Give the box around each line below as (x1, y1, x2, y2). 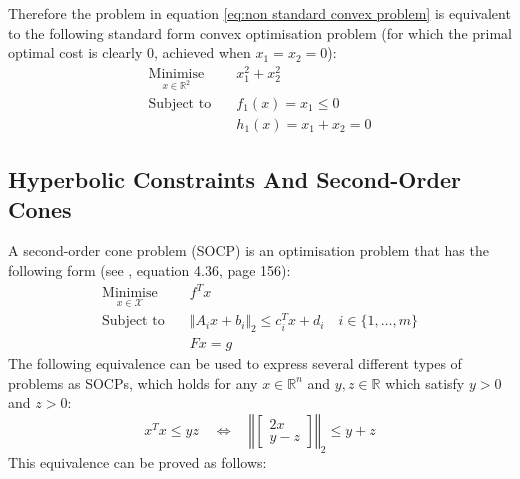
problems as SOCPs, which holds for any (8, 372, 258, 393)
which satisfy (385, 372, 465, 393)
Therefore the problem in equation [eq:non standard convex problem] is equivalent (8, 3, 511, 23)
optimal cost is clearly (8, 42, 143, 63)
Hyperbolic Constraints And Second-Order (8, 164, 461, 195)
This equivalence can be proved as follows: (8, 451, 267, 472)
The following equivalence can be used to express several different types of (8, 353, 462, 374)
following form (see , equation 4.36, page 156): (8, 259, 291, 280)
